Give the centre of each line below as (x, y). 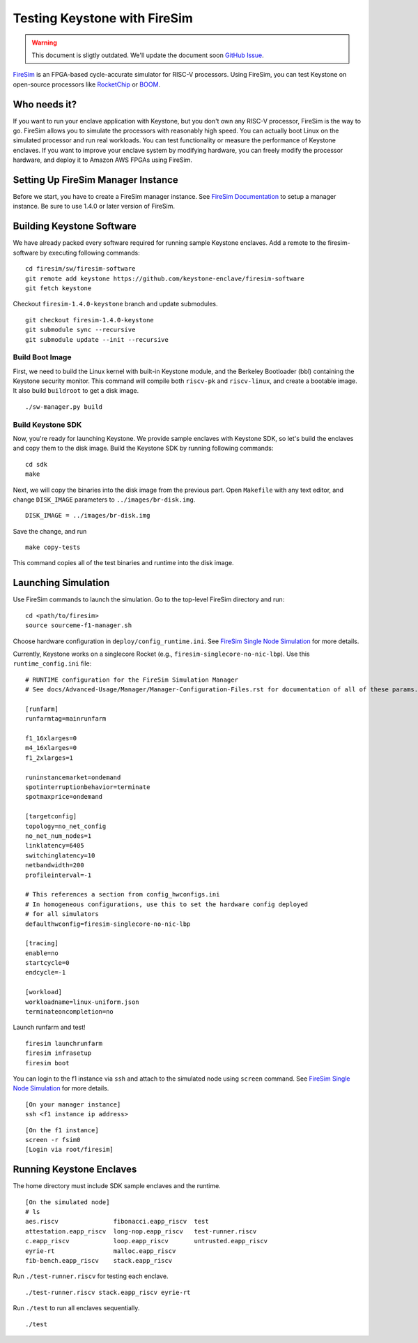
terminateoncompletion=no (70, 1012)
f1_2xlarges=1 (49, 758)
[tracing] (42, 943)
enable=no (42, 953)
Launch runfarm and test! (49, 1027)
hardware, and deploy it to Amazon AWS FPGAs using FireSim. (103, 160)
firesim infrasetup (59, 1053)
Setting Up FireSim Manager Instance (96, 180)
